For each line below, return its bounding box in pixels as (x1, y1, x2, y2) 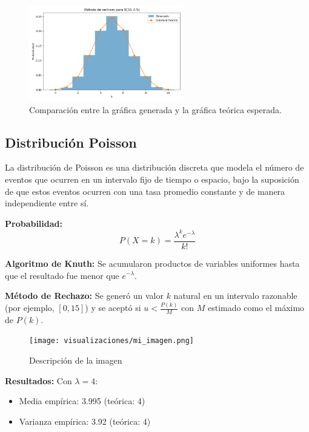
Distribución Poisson (5, 133, 137, 151)
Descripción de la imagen (29, 354, 122, 367)
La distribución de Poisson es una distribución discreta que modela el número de (5, 161, 304, 174)
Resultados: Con (5, 374, 72, 387)
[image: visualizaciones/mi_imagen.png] (29, 336, 194, 345)
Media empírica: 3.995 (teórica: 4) (19, 394, 145, 407)
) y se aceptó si (85, 301, 141, 313)
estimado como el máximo (208, 301, 305, 313)
